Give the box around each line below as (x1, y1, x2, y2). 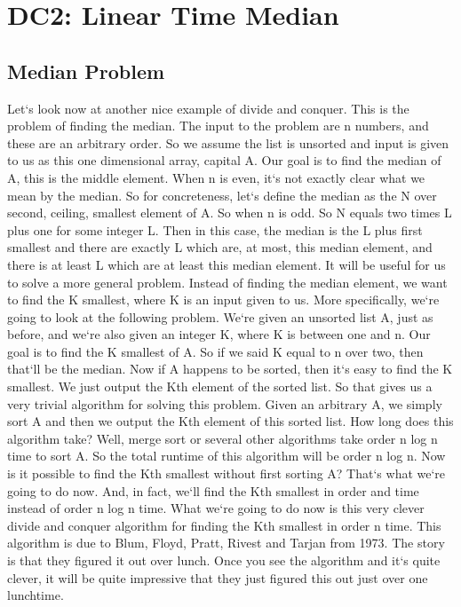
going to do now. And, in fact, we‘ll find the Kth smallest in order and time (7, 481, 419, 500)
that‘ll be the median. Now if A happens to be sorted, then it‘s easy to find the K (7, 359, 453, 378)
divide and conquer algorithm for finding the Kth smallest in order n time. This (7, 516, 441, 534)
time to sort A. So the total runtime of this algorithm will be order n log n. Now (7, 446, 446, 465)
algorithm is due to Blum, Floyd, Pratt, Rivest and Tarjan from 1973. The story (7, 533, 445, 552)
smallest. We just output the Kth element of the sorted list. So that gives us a (7, 377, 433, 396)
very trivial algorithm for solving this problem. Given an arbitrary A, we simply (7, 394, 442, 413)
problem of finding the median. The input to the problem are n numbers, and (7, 116, 429, 135)
